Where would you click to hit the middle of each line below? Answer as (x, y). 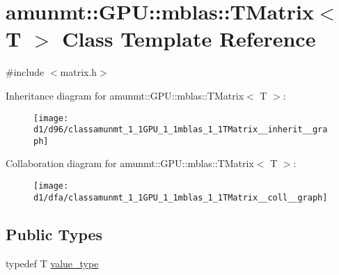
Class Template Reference (189, 39)
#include (25, 72)
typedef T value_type (52, 263)
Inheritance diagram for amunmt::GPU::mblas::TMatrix (125, 95)
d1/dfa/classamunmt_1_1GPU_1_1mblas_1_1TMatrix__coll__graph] (181, 197)
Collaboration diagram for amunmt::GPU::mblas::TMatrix (130, 163)
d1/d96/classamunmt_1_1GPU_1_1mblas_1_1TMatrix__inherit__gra (181, 130)
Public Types (54, 234)
